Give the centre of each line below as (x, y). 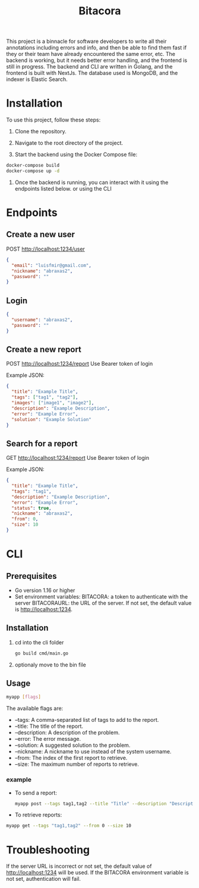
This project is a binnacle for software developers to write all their (86, 41)
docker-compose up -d (33, 171)
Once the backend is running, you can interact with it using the (91, 182)
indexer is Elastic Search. (37, 79)
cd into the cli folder (39, 642)
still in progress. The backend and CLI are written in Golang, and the (89, 67)
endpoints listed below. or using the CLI (63, 188)
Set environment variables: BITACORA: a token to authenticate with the (101, 596)
